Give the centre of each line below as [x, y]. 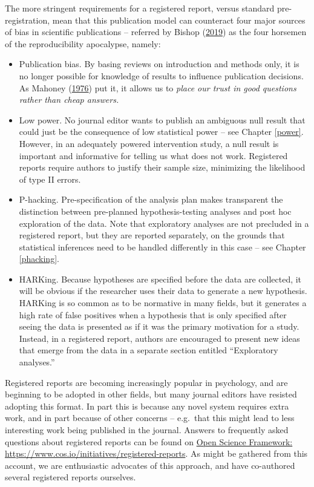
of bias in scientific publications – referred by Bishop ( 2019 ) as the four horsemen [156, 32]
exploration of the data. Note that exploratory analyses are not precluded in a [164, 223]
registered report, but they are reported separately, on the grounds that [152, 235]
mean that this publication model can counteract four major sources [179, 20]
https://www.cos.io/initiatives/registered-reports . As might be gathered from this [156, 453]
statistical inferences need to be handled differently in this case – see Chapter [162, 247]
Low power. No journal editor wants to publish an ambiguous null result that [162, 119]
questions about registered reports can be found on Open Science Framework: [149, 441]
